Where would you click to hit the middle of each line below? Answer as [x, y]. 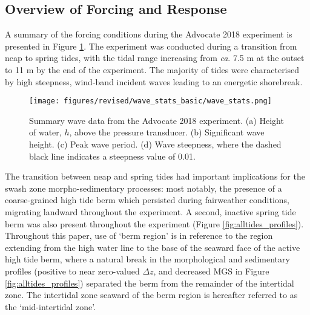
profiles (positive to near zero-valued [72, 271]
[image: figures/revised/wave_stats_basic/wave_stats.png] [150, 101]
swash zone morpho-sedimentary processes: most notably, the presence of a [143, 188]
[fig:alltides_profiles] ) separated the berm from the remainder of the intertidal [150, 283]
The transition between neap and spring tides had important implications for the [155, 176]
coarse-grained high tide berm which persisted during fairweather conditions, [147, 200]
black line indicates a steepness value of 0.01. [112, 156]
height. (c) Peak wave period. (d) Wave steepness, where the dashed [155, 144]
